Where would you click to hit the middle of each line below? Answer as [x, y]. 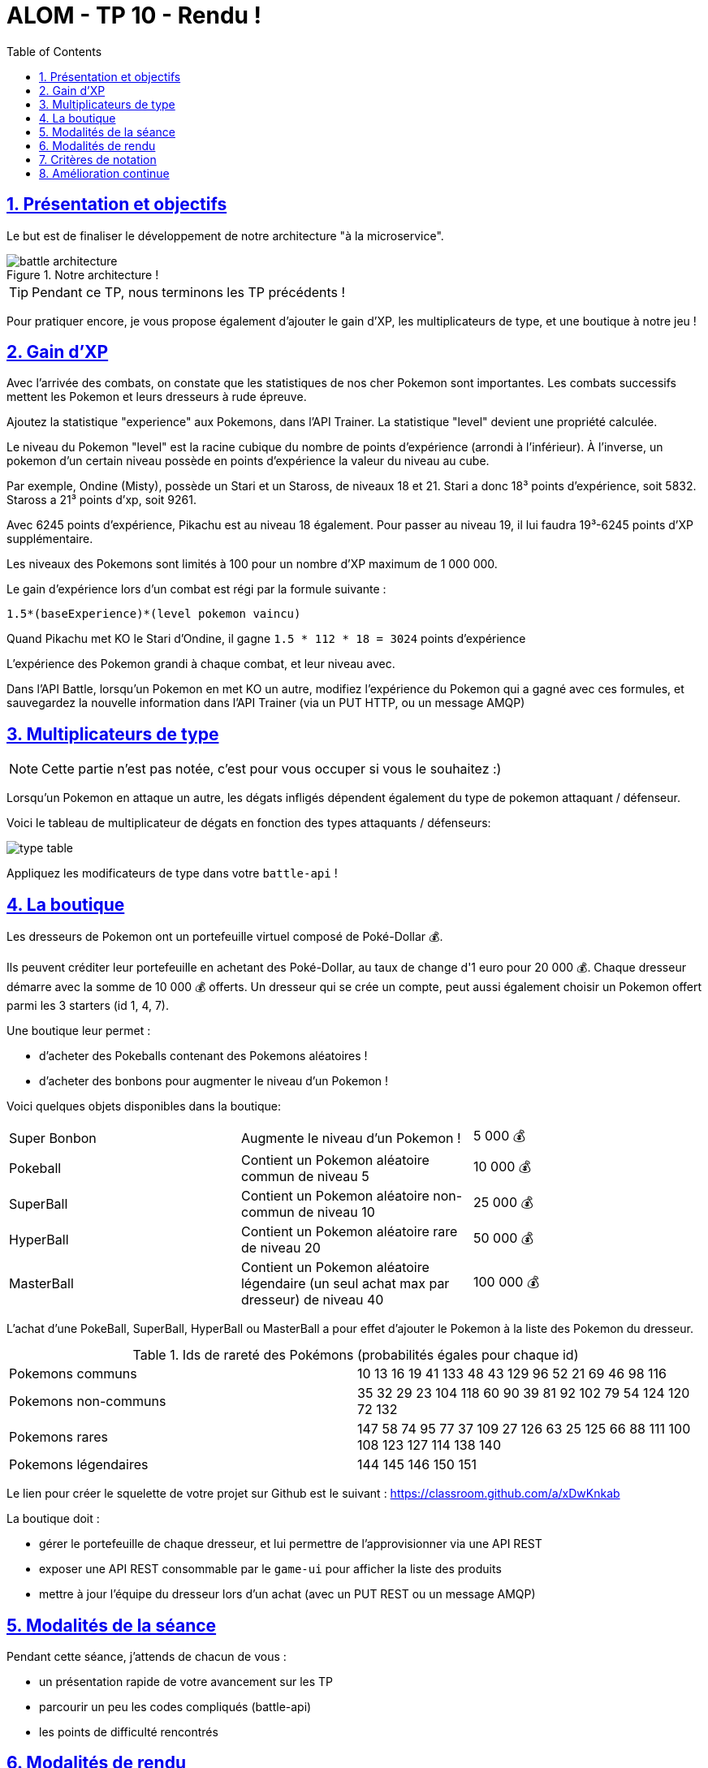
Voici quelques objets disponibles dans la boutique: [144, 1106]
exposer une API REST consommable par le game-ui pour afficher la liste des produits [270, 1569]
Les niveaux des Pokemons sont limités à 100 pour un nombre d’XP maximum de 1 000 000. [252, 564]
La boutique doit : [53, 1519]
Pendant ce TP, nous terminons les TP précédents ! [189, 292]
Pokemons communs [73, 1374]
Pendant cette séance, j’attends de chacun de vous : [147, 1656]
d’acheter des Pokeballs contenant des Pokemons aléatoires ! [203, 1056]
